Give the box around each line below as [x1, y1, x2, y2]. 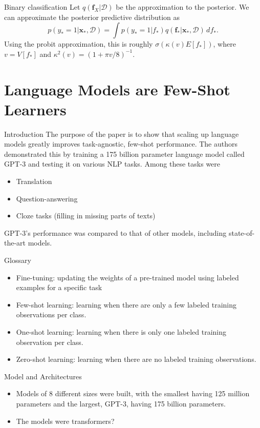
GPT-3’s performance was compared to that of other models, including [4, 227, 227, 238]
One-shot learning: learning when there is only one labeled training [16, 327, 227, 337]
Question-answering [16, 193, 78, 203]
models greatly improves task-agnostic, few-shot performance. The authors [4, 138, 238, 149]
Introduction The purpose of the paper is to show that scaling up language [4, 128, 239, 139]
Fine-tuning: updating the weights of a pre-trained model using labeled [16, 272, 239, 282]
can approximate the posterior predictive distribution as [4, 11, 180, 22]
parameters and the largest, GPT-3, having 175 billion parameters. [16, 398, 226, 409]
